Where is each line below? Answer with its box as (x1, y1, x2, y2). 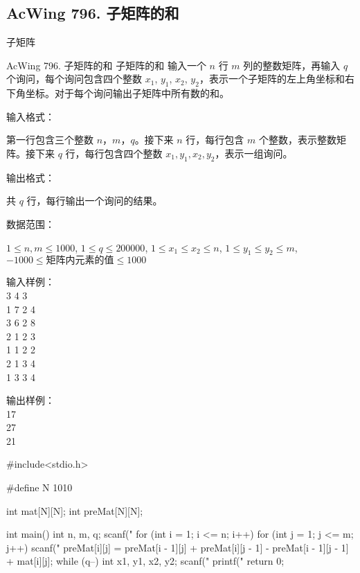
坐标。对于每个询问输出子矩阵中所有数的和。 (25, 86, 229, 100)
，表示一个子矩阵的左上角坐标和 (199, 71, 345, 86)
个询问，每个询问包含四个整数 (6, 71, 142, 86)
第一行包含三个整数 (6, 132, 93, 147)
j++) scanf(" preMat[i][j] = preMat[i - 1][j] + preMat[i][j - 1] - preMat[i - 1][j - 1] (6, 540, 349, 554)
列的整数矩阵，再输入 (243, 58, 341, 72)
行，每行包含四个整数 (65, 146, 163, 160)
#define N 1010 (6, 480, 73, 495)
